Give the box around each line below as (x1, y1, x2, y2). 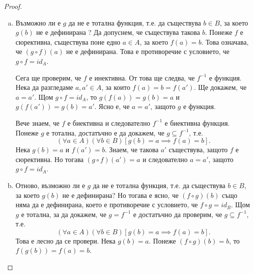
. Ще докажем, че (194, 82, 247, 92)
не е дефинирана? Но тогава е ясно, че (62, 190, 179, 200)
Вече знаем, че (15, 117, 60, 128)
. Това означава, (201, 36, 249, 47)
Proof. (4, 1, 22, 11)
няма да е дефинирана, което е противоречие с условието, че (15, 199, 198, 210)
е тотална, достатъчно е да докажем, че (46, 127, 165, 137)
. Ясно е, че (94, 101, 130, 111)
